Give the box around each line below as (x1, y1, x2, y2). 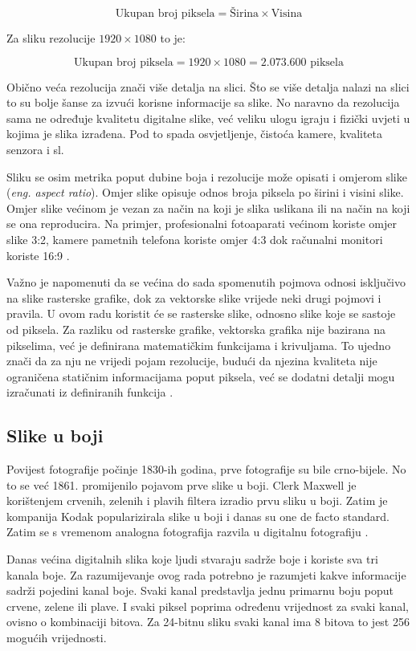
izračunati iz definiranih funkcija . (6, 384, 173, 401)
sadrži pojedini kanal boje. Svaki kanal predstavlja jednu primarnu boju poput (6, 582, 394, 599)
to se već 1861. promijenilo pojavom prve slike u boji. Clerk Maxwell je (6, 476, 357, 493)
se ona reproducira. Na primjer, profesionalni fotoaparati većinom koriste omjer (6, 215, 397, 232)
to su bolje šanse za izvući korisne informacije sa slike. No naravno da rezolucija (6, 94, 400, 111)
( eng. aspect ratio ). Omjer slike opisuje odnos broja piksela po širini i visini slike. (6, 184, 404, 201)
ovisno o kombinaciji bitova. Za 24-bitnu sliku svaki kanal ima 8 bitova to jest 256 (6, 613, 410, 630)
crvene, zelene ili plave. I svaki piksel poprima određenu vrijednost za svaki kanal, (6, 597, 409, 614)
